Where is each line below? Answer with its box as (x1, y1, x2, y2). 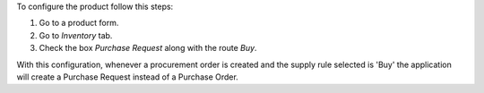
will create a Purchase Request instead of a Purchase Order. (16, 72, 239, 82)
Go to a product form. (39, 18, 119, 29)
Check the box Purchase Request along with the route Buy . (39, 43, 257, 54)
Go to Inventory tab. (39, 30, 113, 40)
